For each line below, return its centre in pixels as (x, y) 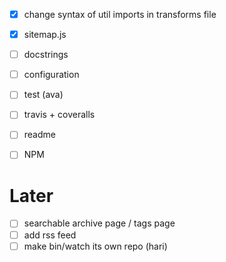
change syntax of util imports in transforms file (120, 14)
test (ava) (43, 95)
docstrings (46, 55)
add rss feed (50, 235)
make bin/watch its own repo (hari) (95, 246)
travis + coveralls (59, 115)
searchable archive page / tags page (99, 223)
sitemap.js (45, 35)
